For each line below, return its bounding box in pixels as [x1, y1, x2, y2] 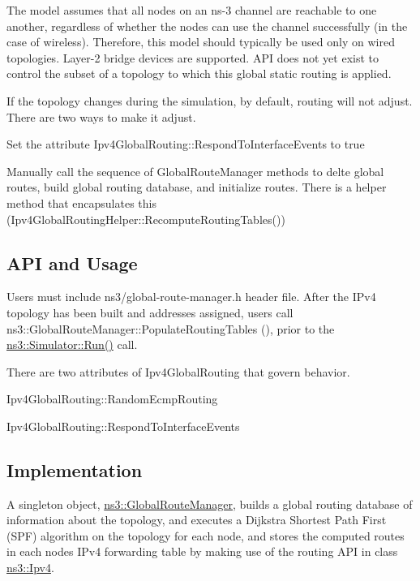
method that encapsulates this [6, 194, 156, 211]
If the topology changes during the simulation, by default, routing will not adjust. [6, 92, 413, 109]
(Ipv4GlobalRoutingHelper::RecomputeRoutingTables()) [6, 210, 285, 227]
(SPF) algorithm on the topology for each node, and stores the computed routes [6, 527, 405, 544]
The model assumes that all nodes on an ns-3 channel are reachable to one [6, 2, 377, 18]
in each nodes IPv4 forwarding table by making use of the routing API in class [6, 543, 398, 560]
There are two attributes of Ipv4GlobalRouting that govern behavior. [6, 363, 350, 380]
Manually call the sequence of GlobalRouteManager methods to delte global [6, 162, 384, 179]
